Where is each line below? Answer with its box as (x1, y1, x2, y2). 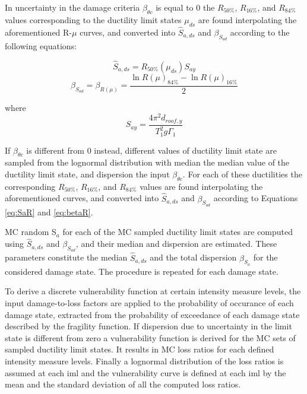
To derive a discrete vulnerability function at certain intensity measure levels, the (5, 285, 301, 297)
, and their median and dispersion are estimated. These (75, 237, 277, 250)
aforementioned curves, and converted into (5, 192, 159, 204)
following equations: (5, 40, 77, 52)
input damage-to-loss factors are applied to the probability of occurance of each (5, 297, 294, 309)
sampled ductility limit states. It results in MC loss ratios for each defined (5, 343, 274, 355)
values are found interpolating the (140, 180, 263, 192)
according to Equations (213, 192, 298, 204)
